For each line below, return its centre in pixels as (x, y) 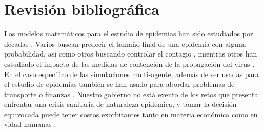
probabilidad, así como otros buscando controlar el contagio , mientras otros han (131, 54)
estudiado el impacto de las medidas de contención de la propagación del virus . (129, 63)
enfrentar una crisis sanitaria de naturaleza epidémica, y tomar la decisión (120, 104)
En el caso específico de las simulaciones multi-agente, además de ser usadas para (132, 74)
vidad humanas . (30, 124)
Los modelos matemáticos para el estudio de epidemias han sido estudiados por (129, 34)
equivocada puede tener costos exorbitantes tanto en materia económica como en (131, 114)
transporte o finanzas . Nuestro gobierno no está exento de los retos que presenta (131, 94)
